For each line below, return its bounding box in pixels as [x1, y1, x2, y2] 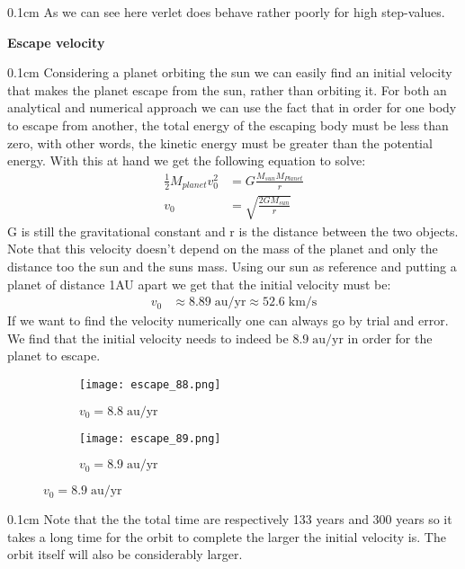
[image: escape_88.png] [79, 378, 221, 391]
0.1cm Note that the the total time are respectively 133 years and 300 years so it [7, 510, 452, 529]
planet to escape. [7, 346, 101, 365]
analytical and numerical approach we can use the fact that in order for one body [7, 98, 457, 117]
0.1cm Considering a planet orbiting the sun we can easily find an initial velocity [7, 63, 452, 82]
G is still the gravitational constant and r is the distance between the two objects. [7, 221, 459, 240]
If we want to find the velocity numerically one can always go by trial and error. [7, 311, 449, 330]
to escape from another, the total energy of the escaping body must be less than [7, 115, 449, 134]
